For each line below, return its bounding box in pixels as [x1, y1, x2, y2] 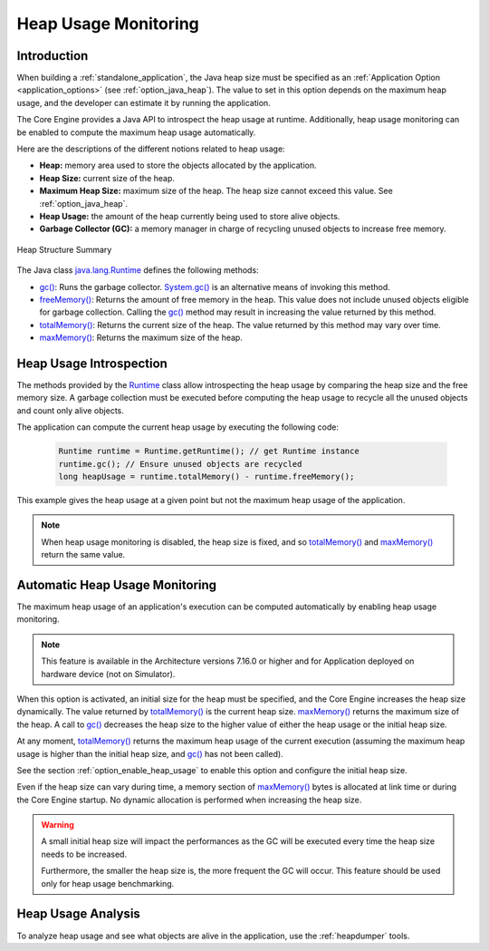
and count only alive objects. [16, 404, 124, 416]
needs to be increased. [41, 849, 127, 859]
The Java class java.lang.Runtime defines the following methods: [16, 265, 259, 276]
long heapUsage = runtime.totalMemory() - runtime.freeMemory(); [58, 471, 355, 481]
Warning [41, 820, 74, 830]
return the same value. [41, 549, 126, 560]
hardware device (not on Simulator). [41, 668, 176, 679]
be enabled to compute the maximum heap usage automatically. [16, 127, 256, 138]
